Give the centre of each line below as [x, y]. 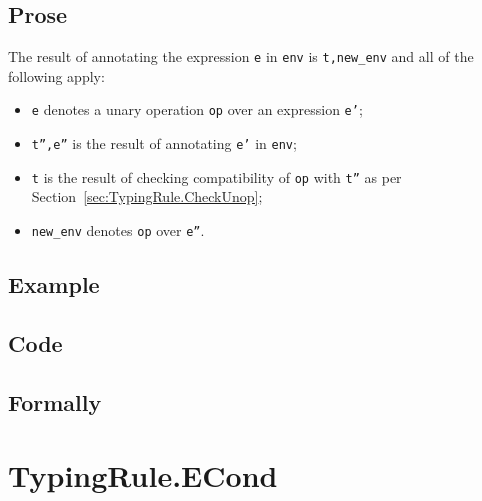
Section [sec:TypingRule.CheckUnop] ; [147, 196]
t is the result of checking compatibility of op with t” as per [216, 176]
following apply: [56, 75]
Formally [55, 401]
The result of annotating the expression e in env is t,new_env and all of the [241, 56]
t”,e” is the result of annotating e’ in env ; [164, 143]
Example [54, 284]
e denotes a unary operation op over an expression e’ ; [197, 109]
